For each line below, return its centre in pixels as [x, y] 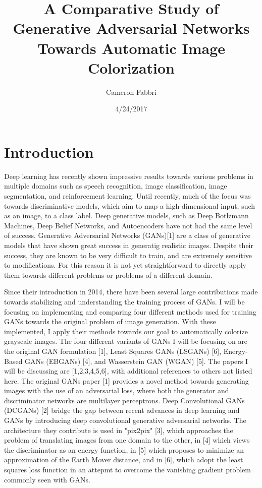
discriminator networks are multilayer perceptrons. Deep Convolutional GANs [124, 400]
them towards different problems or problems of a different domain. [108, 274]
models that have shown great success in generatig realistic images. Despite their [129, 245]
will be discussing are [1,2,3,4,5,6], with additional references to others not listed [128, 371]
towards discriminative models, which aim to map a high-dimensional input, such [130, 205]
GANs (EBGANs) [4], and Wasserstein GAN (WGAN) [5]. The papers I [137, 361]
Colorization [131, 67]
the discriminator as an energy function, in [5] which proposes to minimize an [124, 449]
